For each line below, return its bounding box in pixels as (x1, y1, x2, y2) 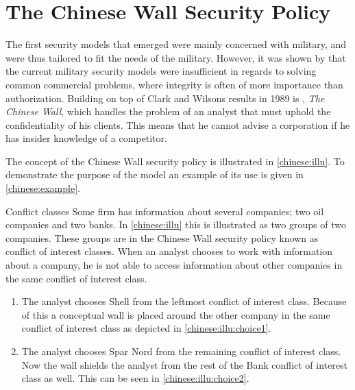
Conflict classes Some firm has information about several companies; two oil (5, 204, 324, 218)
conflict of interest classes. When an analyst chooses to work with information (5, 244, 333, 258)
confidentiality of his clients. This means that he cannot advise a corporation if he (5, 117, 350, 132)
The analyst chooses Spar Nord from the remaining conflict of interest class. (21, 344, 341, 358)
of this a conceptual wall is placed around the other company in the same (21, 307, 330, 321)
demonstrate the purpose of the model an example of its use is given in (5, 167, 304, 182)
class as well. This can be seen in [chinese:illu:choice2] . (21, 371, 249, 385)
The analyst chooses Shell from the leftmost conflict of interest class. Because (21, 294, 347, 308)
